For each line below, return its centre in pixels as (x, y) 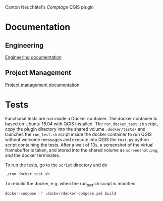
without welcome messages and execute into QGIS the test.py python (77, 139)
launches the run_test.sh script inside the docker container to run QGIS (79, 134)
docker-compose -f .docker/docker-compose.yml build (61, 194)
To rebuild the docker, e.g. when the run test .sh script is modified (71, 184)
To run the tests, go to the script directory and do (56, 165)
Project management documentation (42, 85)
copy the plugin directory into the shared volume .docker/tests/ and (75, 129)
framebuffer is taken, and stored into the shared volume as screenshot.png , (82, 150)
